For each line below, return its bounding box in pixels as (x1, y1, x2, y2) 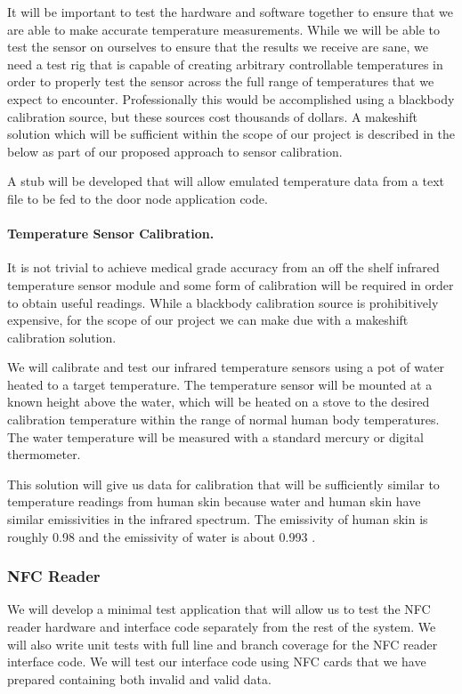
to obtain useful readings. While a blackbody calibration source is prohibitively (7, 293, 439, 311)
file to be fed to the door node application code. (7, 189, 268, 207)
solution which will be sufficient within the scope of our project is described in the (7, 125, 455, 143)
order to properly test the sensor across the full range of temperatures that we (7, 72, 434, 91)
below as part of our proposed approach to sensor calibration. (7, 141, 343, 160)
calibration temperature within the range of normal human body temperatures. (7, 410, 440, 429)
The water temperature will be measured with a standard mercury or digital (7, 427, 424, 446)
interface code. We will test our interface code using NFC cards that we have (7, 652, 426, 671)
